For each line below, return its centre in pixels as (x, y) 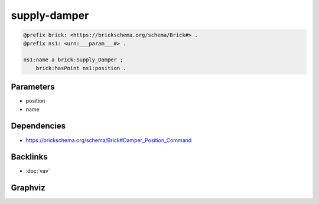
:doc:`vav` (38, 171)
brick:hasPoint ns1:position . (81, 68)
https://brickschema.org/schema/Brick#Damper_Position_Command (109, 140)
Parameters (33, 87)
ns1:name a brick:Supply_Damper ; (73, 60)
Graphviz (28, 188)
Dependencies (38, 126)
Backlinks (30, 157)
